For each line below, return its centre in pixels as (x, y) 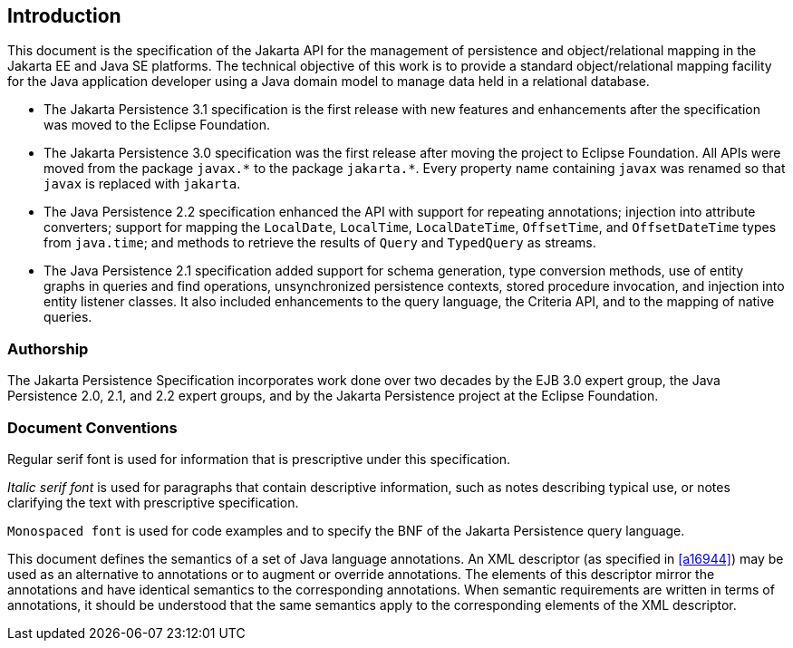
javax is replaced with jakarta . (142, 184)
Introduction (64, 16)
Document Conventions (92, 427)
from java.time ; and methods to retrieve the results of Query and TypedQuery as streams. (320, 243)
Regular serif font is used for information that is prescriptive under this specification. (259, 459)
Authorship (48, 348)
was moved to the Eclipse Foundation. (157, 125)
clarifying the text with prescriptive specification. (153, 502)
